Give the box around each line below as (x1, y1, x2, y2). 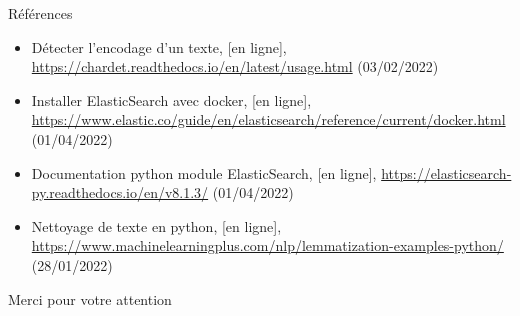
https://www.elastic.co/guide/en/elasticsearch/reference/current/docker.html (31, 109, 506, 130)
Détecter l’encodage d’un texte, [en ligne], (31, 36, 287, 57)
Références (8, 3, 73, 23)
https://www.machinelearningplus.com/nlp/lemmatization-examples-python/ (31, 235, 504, 256)
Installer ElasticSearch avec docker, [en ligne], (31, 89, 312, 110)
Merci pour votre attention (8, 288, 172, 309)
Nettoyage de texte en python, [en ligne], (31, 215, 282, 236)
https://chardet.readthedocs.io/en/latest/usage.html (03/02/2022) (31, 56, 439, 77)
